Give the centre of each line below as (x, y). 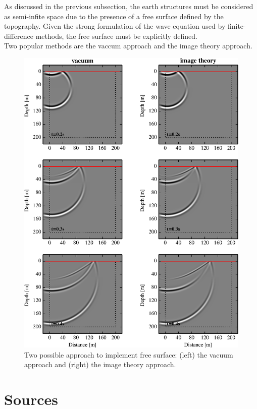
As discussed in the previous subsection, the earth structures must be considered (129, 6)
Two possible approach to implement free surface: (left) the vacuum (129, 354)
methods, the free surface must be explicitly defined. (116, 36)
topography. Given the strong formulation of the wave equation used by (115, 26)
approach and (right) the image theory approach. (100, 364)
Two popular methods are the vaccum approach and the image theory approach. (128, 46)
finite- (237, 26)
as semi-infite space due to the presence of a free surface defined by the (114, 16)
